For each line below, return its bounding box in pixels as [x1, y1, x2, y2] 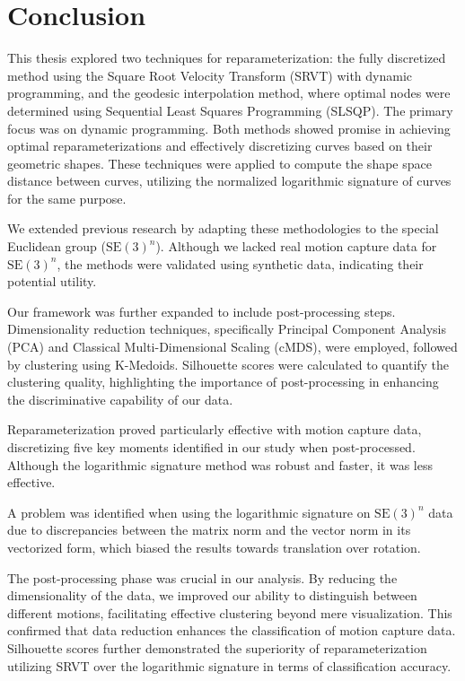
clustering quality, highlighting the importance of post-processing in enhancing [7, 372, 439, 391]
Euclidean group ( [7, 237, 106, 256]
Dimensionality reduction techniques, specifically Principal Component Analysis [7, 319, 446, 338]
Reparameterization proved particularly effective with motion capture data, [7, 420, 422, 439]
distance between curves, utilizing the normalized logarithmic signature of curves [7, 171, 452, 190]
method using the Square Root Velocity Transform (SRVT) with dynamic [7, 65, 413, 84]
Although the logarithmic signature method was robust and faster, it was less [7, 455, 433, 474]
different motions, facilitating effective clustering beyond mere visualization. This [7, 603, 452, 622]
